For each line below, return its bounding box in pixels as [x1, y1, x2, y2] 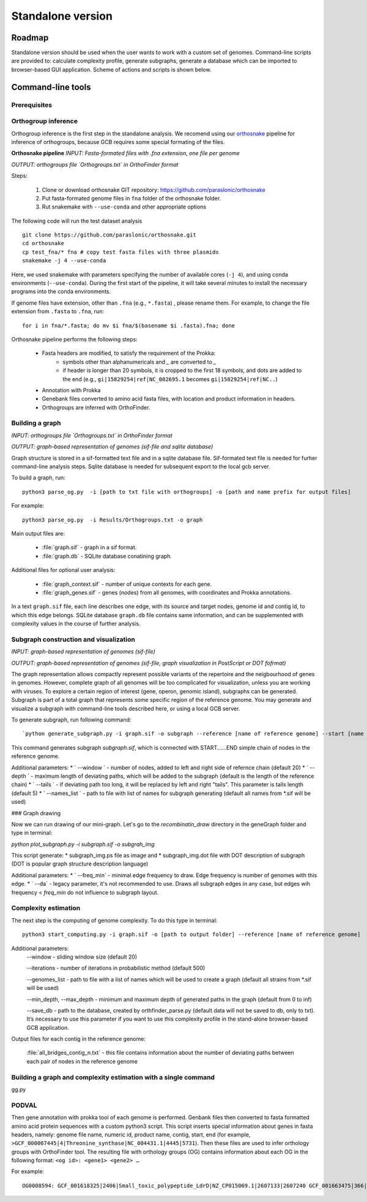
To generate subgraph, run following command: [11, 716, 132, 723]
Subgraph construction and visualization [11, 635, 136, 644]
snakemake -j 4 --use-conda [22, 257, 106, 264]
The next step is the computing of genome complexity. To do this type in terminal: [11, 916, 218, 924]
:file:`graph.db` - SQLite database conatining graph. [42, 552, 172, 560]
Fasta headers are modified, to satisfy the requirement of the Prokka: [42, 349, 216, 357]
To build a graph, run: [11, 474, 65, 481]
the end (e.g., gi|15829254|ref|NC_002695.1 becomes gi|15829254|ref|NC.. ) [62, 375, 278, 382]
